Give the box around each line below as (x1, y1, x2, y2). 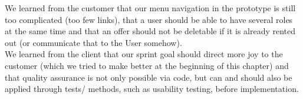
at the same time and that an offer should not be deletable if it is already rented (5, 25, 296, 37)
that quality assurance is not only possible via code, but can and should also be (5, 71, 292, 83)
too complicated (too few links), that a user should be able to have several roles (5, 13, 293, 25)
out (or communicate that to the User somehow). (5, 36, 182, 48)
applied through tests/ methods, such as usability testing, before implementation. (5, 82, 299, 95)
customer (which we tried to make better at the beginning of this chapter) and (5, 59, 289, 71)
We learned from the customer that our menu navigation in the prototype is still (5, 2, 296, 14)
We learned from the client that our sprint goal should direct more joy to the (5, 48, 283, 60)
